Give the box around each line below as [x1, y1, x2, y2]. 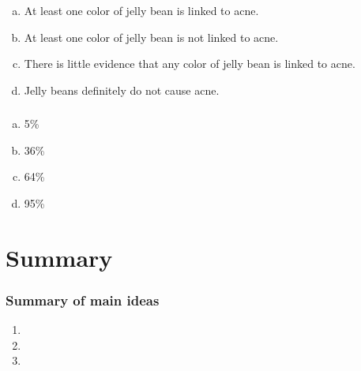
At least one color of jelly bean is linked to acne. [24, 2, 259, 18]
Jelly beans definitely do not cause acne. [24, 81, 220, 98]
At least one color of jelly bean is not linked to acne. [24, 28, 279, 45]
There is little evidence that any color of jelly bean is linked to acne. [24, 55, 355, 72]
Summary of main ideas [6, 290, 160, 309]
